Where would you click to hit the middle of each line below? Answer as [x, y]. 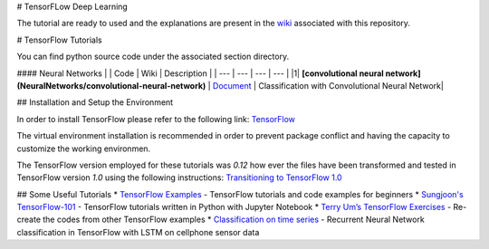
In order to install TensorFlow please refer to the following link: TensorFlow [156, 119]
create [29, 220]
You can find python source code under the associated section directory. [153, 57]
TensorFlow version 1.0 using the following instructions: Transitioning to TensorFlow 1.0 [180, 177]
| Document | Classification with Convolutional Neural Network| [326, 85]
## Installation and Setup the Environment [95, 102]
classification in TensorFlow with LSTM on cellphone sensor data [138, 232]
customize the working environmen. [84, 148]
